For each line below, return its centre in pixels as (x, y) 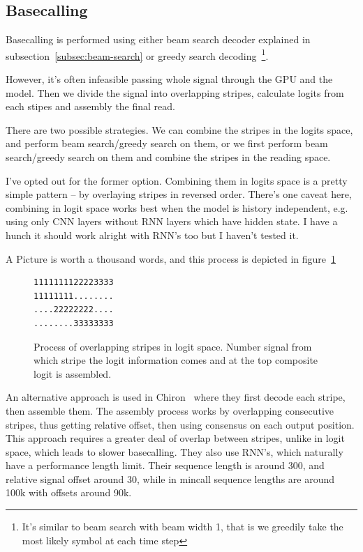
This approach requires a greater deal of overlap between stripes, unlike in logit (175, 438)
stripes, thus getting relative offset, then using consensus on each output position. (180, 424)
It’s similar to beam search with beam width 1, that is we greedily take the (183, 527)
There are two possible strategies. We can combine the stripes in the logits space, (179, 129)
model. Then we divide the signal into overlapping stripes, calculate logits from (175, 92)
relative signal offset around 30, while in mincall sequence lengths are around (170, 478)
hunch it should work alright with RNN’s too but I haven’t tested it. (152, 235)
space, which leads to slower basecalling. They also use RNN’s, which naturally (175, 451)
